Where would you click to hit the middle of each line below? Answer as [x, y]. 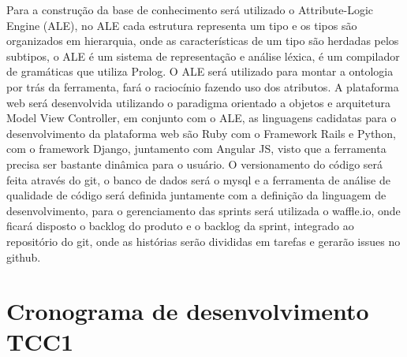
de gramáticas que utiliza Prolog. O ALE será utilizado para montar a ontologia [200, 71]
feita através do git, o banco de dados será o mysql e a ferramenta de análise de [198, 179]
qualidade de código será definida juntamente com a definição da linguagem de [196, 195]
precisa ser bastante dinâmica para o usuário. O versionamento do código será [195, 164]
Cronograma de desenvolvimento [188, 311]
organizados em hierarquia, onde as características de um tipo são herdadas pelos [203, 41]
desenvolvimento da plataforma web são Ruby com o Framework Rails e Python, [201, 133]
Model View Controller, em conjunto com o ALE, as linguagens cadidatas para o [202, 118]
